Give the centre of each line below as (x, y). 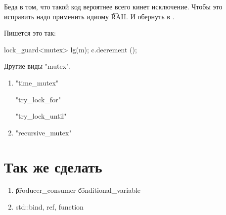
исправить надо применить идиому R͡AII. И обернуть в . (89, 16)
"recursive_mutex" (44, 132)
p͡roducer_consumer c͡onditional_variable (78, 190)
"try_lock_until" (41, 116)
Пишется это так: (30, 33)
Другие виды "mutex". (38, 66)
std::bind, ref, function (49, 207)
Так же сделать (53, 166)
